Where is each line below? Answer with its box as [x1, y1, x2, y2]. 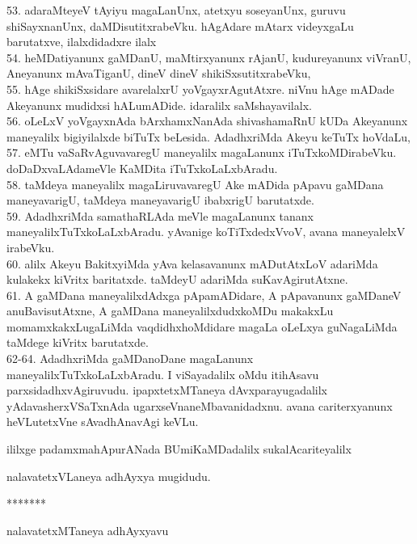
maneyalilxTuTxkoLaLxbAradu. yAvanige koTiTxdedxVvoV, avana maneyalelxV [6, 223, 406, 240]
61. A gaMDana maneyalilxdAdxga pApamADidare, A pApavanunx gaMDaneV [6, 286, 402, 303]
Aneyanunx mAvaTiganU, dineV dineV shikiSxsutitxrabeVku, [6, 65, 311, 82]
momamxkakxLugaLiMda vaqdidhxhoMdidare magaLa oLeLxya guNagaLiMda [6, 318, 398, 335]
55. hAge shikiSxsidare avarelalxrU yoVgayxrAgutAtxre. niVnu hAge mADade [6, 80, 394, 97]
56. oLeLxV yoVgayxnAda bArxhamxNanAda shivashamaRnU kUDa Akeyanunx [6, 112, 408, 129]
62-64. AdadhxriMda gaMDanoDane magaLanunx [6, 350, 254, 367]
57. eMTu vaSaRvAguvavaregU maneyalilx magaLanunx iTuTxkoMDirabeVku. [6, 144, 397, 161]
